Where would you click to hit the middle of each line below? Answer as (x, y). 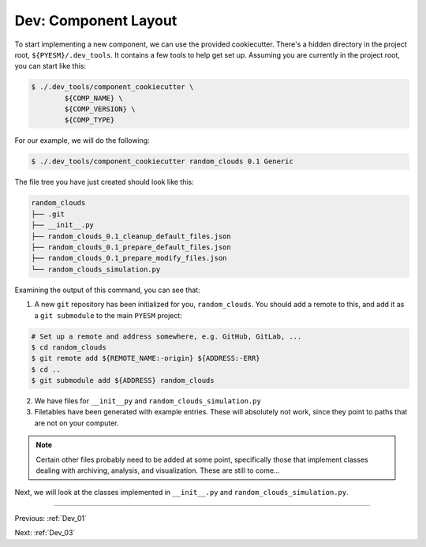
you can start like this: (50, 66)
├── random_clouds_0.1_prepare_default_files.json (131, 247)
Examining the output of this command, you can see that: (107, 290)
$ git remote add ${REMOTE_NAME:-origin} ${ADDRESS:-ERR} (146, 358)
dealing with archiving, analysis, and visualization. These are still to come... (158, 470)
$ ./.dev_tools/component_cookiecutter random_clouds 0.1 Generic (162, 161)
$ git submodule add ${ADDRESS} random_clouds (123, 380)
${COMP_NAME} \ (94, 98)
